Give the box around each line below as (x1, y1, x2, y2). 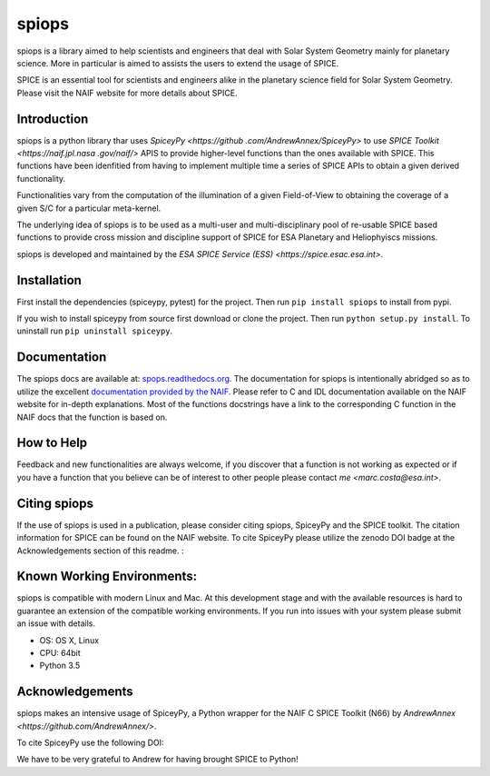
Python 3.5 (39, 660, 81, 672)
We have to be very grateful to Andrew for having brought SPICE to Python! (16, 754, 299, 765)
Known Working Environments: (16, 569, 198, 584)
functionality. (16, 173, 66, 184)
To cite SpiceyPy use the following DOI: (16, 737, 164, 749)
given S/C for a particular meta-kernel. (16, 203, 162, 214)
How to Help (16, 435, 88, 451)
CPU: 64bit (39, 647, 81, 658)
